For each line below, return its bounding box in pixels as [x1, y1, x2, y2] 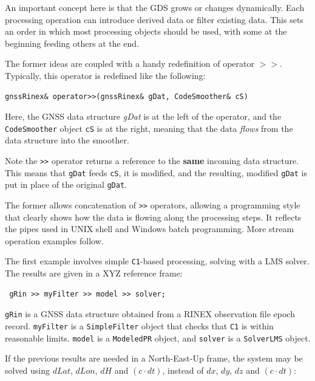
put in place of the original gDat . [5, 178, 127, 191]
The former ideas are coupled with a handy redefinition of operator [5, 57, 255, 70]
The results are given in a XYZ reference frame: [5, 267, 183, 280]
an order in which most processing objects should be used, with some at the [5, 25, 287, 38]
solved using [5, 363, 50, 376]
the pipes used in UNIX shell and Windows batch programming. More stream [5, 222, 294, 235]
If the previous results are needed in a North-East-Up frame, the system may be [5, 352, 303, 365]
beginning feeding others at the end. [5, 36, 140, 49]
